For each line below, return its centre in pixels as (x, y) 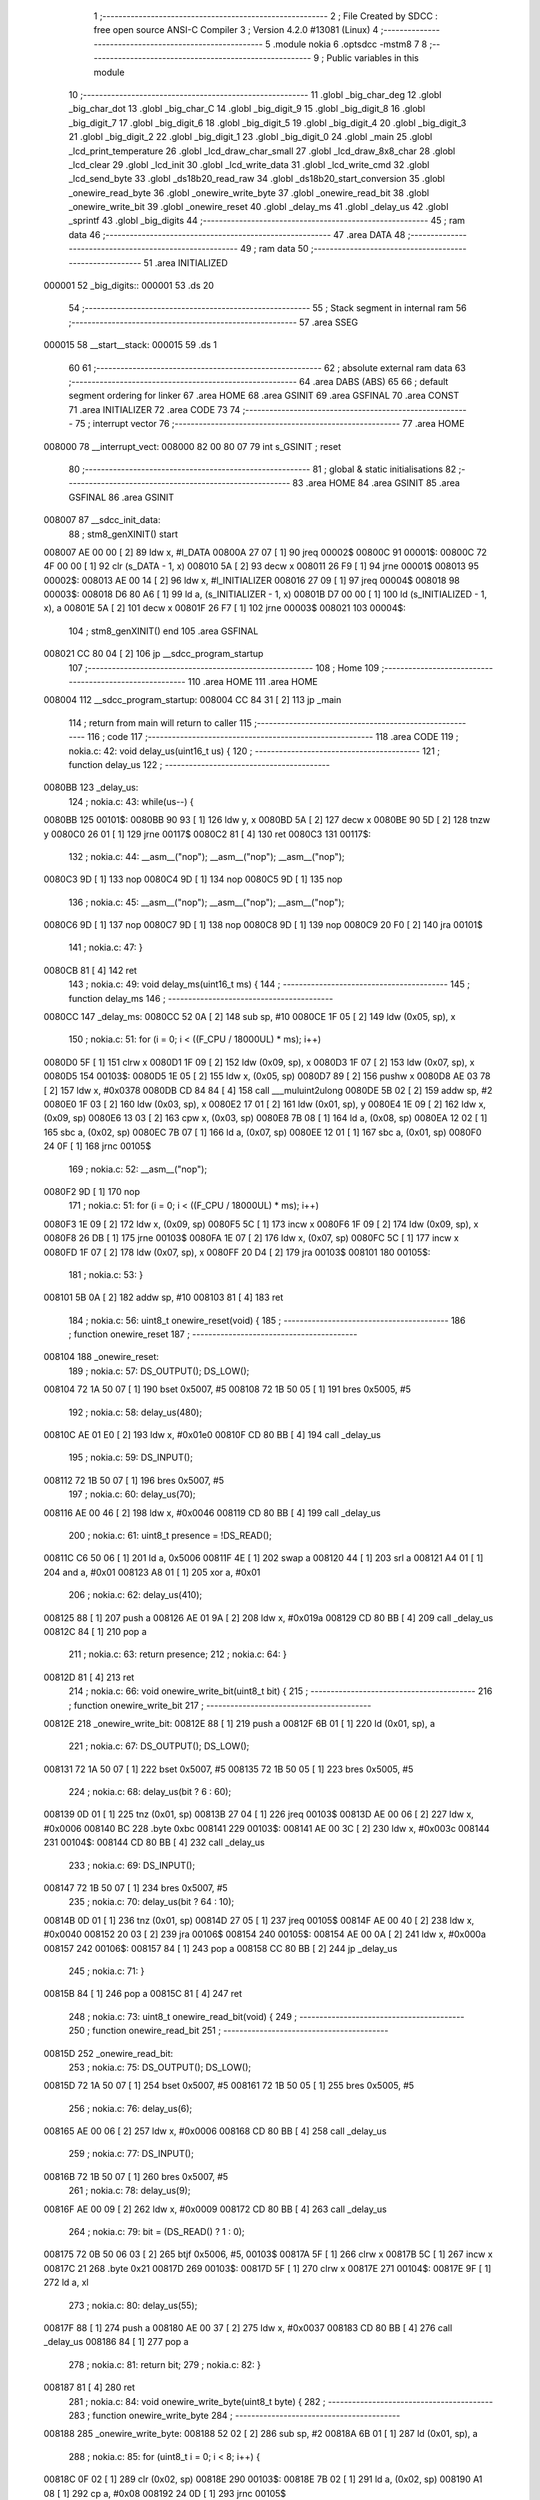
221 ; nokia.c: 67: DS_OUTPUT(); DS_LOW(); (159, 1746)
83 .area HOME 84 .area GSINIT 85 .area (376, 483)
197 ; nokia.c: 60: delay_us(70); (132, 1494)
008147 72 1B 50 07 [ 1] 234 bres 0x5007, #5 (136, 1888)
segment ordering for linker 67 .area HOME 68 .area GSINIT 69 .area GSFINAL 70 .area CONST (264, 396)
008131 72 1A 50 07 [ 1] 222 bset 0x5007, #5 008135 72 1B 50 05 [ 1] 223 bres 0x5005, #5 (228, 1769)
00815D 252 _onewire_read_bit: (108, 2053)
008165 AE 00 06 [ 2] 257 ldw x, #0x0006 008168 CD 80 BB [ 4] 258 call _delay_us (215, 2131)
